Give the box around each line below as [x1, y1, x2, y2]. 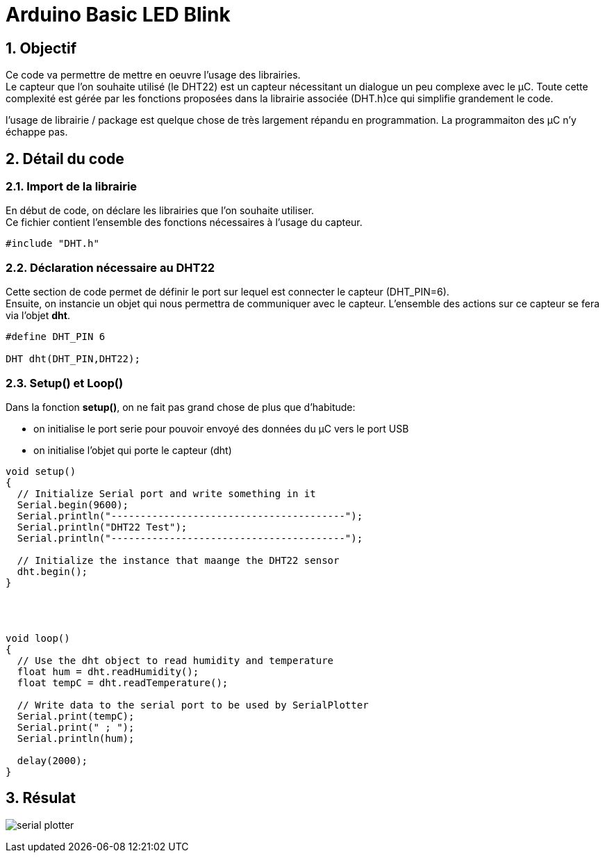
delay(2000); [17, 754, 88, 766]
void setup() [6, 465, 76, 477]
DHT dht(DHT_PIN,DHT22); [6, 353, 140, 365]
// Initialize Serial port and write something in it [17, 487, 316, 499]
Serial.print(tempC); [17, 710, 135, 722]
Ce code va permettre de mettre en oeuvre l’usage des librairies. [6, 69, 301, 81]
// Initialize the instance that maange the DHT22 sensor [17, 554, 340, 566]
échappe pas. [6, 126, 68, 138]
